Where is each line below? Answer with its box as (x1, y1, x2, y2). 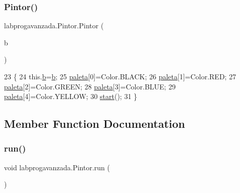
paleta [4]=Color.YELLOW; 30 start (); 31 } (4, 91, 138, 102)
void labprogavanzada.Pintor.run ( (4, 162, 110, 172)
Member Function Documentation (4, 116, 186, 131)
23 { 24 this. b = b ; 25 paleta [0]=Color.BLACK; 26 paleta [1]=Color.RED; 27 (4, 71, 236, 81)
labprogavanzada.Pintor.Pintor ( (4, 20, 104, 31)
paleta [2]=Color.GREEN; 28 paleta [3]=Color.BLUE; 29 (4, 81, 176, 91)
